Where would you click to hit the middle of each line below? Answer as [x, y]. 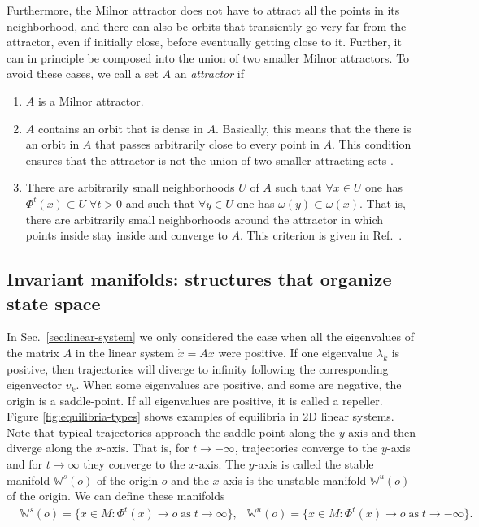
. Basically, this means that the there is [314, 128]
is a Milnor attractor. [91, 100]
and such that [160, 203]
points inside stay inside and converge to [126, 235]
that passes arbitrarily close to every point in [207, 144]
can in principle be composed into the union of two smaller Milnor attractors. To [208, 57]
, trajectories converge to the [306, 448]
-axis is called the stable [314, 464]
